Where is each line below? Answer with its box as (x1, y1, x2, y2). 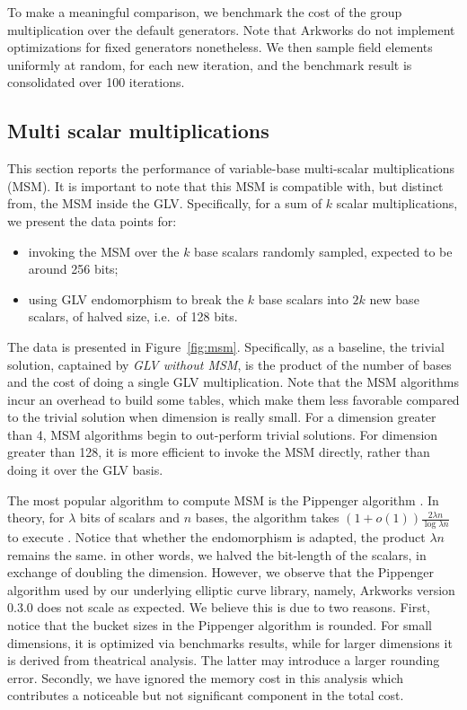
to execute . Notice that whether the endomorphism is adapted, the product (7, 528, 426, 547)
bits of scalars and (79, 508, 181, 527)
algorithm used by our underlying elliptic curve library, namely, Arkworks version (7, 580, 455, 599)
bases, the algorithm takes (195, 508, 339, 527)
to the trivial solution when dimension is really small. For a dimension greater (7, 408, 436, 426)
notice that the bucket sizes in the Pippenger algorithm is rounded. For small (7, 616, 432, 635)
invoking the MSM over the (28, 241, 180, 260)
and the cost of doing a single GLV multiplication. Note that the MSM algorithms (7, 373, 460, 391)
